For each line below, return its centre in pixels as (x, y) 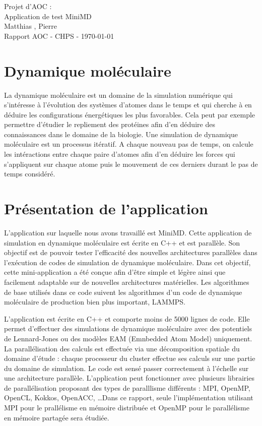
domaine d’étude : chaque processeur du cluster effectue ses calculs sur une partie (130, 358)
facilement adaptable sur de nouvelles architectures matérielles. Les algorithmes (127, 282)
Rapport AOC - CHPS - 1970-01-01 (59, 36)
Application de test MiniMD (48, 16)
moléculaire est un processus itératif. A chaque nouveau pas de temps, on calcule (129, 144)
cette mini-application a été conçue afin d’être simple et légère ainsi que (115, 272)
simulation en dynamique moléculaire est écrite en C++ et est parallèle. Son (122, 242)
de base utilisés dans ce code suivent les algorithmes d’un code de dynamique (123, 292)
